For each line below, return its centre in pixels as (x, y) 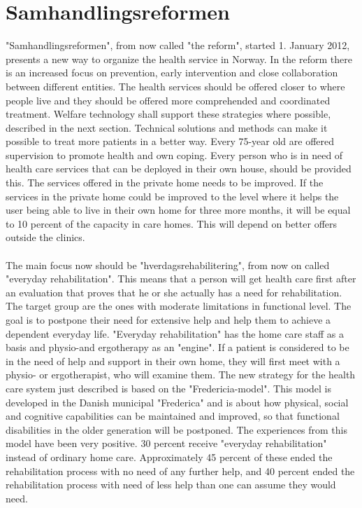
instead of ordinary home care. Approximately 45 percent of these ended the (169, 456)
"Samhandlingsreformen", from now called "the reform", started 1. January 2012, (178, 45)
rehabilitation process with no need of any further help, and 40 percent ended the (180, 471)
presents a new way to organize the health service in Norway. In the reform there (179, 59)
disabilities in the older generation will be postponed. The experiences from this (177, 429)
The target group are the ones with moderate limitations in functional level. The (179, 306)
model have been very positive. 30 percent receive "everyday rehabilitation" (166, 443)
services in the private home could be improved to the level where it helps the (172, 196)
